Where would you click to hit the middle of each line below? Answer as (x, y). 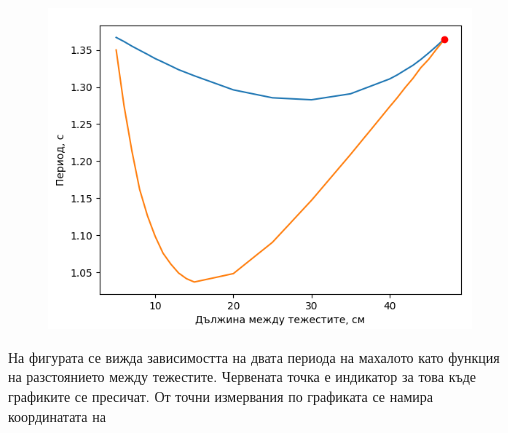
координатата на (57, 415)
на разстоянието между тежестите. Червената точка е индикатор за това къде (242, 376)
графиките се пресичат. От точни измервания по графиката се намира (220, 396)
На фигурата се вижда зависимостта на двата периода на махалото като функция (254, 356)
